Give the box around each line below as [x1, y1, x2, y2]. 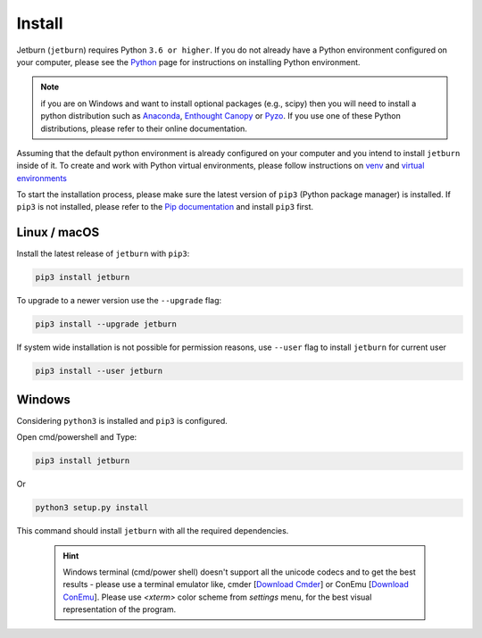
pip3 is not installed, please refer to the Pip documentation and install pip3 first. [16, 202, 314, 212]
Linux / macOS [16, 225, 100, 240]
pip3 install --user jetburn [35, 366, 163, 377]
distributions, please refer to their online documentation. [40, 123, 247, 134]
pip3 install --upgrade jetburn [35, 319, 178, 329]
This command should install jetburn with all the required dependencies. [16, 526, 289, 536]
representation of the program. [62, 604, 177, 615]
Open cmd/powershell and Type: [16, 432, 137, 443]
